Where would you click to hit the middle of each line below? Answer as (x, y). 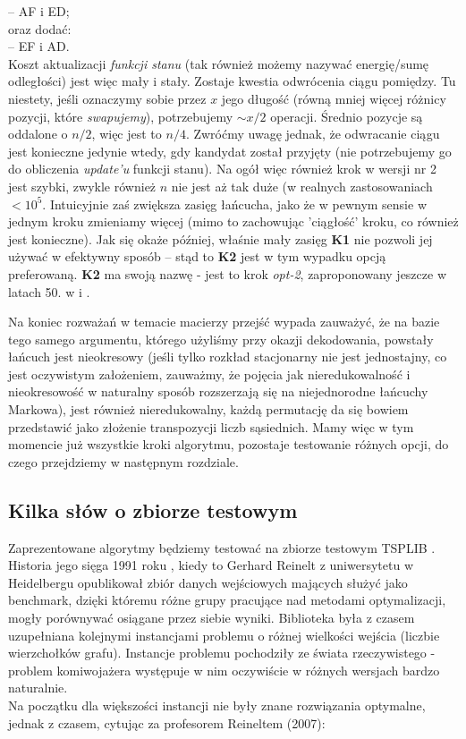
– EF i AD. (39, 46)
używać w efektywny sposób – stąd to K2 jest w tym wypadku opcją (197, 256)
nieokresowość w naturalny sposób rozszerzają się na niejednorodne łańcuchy (218, 391)
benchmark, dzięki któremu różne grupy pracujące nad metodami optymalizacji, (227, 600)
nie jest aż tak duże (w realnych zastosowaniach (302, 186)
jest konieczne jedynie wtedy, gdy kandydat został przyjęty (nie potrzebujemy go (230, 151)
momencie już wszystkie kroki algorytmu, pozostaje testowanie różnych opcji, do (229, 444)
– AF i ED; (39, 11)
